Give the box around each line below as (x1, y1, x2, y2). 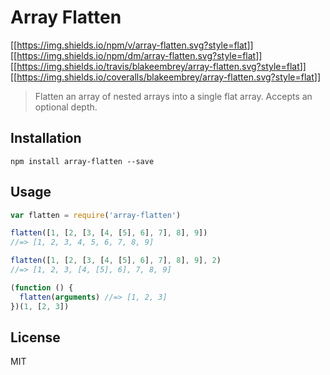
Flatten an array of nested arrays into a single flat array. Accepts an (34, 90, 313, 102)
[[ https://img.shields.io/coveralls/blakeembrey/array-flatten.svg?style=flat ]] (10, 71, 321, 83)
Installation (10, 130, 82, 147)
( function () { (10, 282, 74, 293)
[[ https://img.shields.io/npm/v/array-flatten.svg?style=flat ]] (10, 39, 254, 51)
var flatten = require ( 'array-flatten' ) (10, 210, 182, 220)
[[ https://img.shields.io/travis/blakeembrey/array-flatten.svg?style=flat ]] (10, 60, 307, 72)
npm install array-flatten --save (10, 156, 155, 166)
